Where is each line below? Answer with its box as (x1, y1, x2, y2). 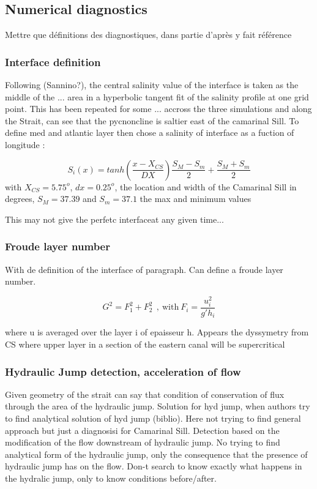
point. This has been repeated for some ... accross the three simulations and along (5, 102, 312, 115)
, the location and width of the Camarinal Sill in (114, 180, 297, 193)
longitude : (5, 138, 45, 151)
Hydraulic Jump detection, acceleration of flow (5, 364, 241, 379)
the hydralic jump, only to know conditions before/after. (5, 472, 217, 485)
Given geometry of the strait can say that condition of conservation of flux (5, 387, 285, 400)
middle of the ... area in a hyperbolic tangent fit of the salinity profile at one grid (5, 90, 309, 103)
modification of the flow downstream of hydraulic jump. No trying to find (5, 436, 280, 449)
